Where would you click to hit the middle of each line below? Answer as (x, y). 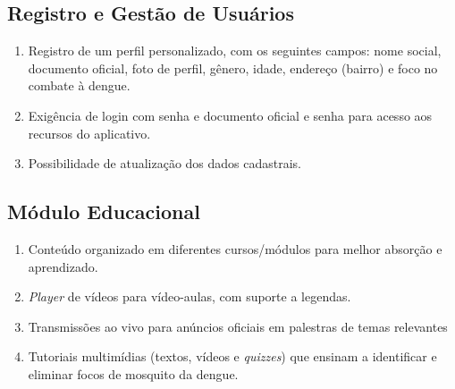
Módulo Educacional (104, 211)
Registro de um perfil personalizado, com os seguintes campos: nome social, (235, 51)
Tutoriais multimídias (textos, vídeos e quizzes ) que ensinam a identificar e (232, 356)
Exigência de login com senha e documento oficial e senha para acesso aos (230, 115)
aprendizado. (63, 266)
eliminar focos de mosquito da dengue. (133, 373)
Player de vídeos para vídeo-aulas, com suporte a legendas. (190, 296)
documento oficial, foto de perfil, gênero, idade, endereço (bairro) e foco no (233, 68)
